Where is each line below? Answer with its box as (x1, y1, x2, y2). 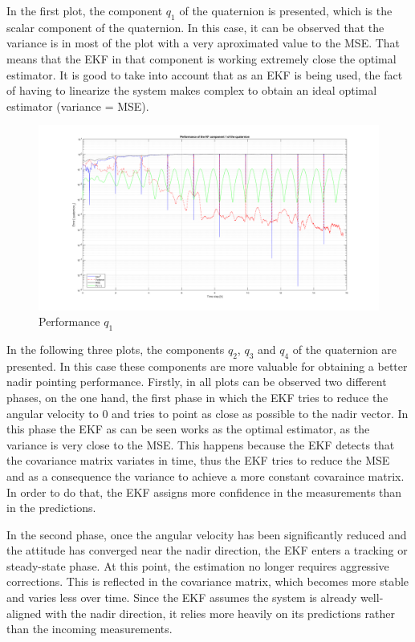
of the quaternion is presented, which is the (179, 2, 393, 18)
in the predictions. (6, 499, 96, 516)
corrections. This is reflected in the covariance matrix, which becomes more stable (6, 573, 409, 590)
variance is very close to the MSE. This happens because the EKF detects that (6, 436, 395, 453)
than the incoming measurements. (6, 620, 173, 637)
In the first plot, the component (6, 2, 163, 18)
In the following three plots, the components (6, 340, 225, 357)
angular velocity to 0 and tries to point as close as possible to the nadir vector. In (6, 404, 409, 421)
